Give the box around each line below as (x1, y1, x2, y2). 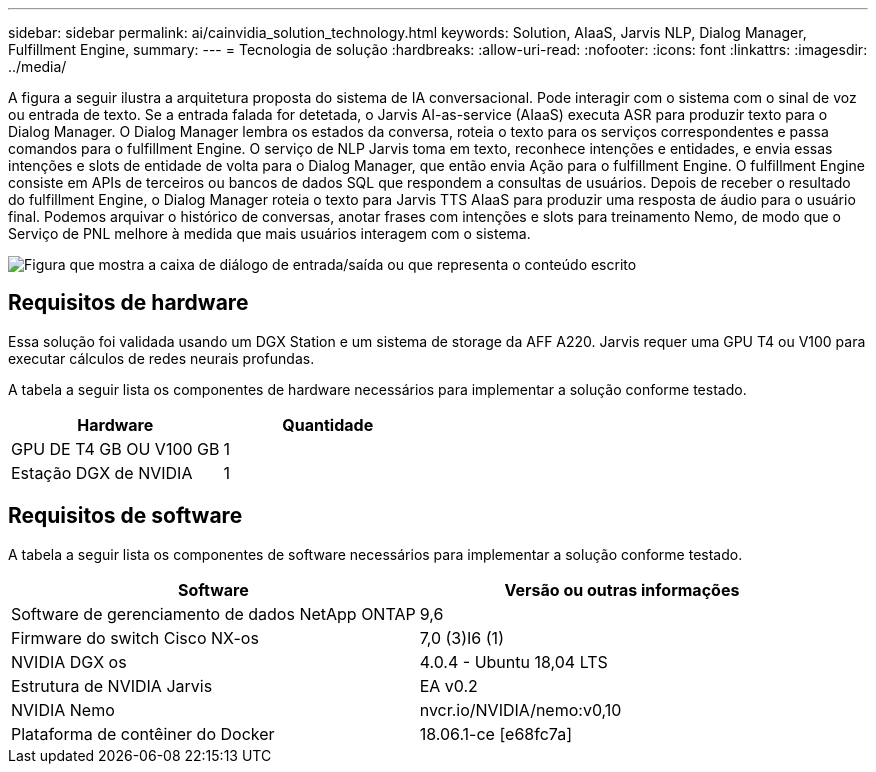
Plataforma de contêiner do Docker (11, 723, 275, 744)
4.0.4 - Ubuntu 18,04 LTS (419, 651, 608, 672)
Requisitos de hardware (8, 290, 249, 316)
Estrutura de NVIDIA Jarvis (11, 675, 213, 696)
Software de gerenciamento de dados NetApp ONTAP (11, 603, 416, 624)
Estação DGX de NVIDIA (11, 462, 193, 483)
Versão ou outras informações (504, 579, 740, 600)
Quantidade (282, 414, 374, 435)
